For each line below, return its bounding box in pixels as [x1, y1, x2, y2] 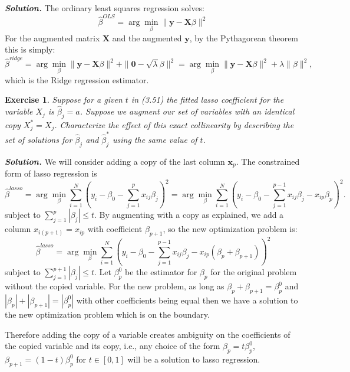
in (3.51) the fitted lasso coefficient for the [131, 93, 284, 106]
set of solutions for [5, 133, 72, 146]
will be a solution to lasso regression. [127, 353, 260, 365]
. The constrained [236, 155, 300, 167]
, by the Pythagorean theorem [189, 31, 299, 44]
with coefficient [87, 223, 143, 235]
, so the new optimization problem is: [163, 223, 298, 235]
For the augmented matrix [5, 31, 100, 44]
